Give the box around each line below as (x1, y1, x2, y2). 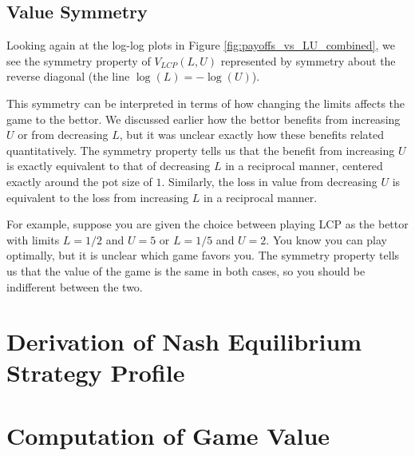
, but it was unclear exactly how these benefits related (119, 126, 385, 143)
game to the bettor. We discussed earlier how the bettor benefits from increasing (6, 110, 401, 127)
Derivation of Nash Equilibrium (6, 325, 362, 358)
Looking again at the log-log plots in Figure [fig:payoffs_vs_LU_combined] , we (6, 37, 395, 54)
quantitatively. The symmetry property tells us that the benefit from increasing (6, 141, 395, 158)
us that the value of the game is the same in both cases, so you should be (6, 262, 366, 279)
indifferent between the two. (6, 278, 143, 295)
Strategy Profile (6, 356, 185, 389)
